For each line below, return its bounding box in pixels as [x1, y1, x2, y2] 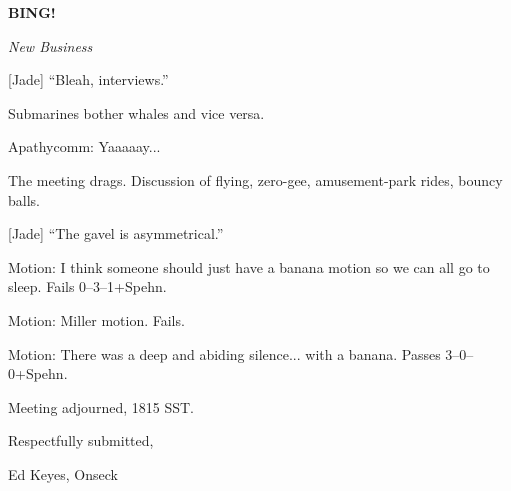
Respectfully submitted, [8, 430, 154, 451]
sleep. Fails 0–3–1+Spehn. [8, 276, 167, 297]
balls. [8, 189, 40, 210]
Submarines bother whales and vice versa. [8, 102, 265, 123]
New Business [8, 35, 93, 56]
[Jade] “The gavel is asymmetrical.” [8, 223, 224, 244]
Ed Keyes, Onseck [8, 463, 118, 484]
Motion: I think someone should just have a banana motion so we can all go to [8, 256, 490, 277]
